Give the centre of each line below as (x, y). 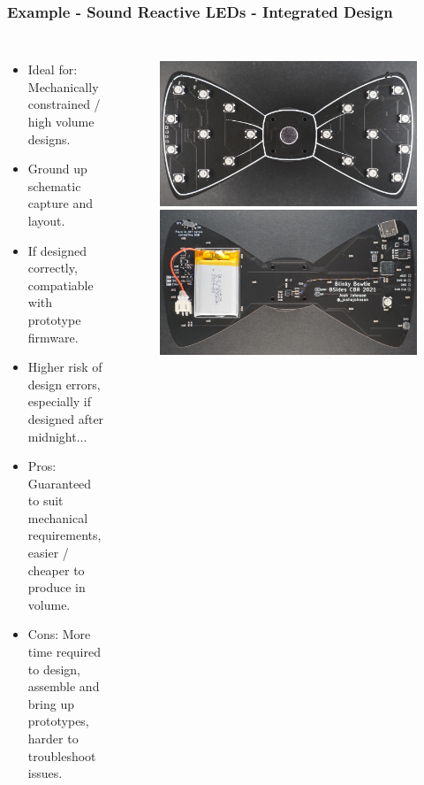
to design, (54, 669)
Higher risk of (65, 367)
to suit (45, 500)
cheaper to (56, 570)
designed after (66, 418)
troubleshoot (62, 755)
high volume (61, 121)
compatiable (61, 285)
